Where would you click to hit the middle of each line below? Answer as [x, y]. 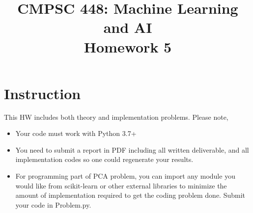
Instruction [42, 93]
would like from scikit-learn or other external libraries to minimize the [121, 185]
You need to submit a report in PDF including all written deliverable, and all [132, 149]
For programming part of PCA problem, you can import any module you [125, 176]
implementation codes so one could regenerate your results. [104, 159]
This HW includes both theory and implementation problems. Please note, [116, 117]
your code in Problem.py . [53, 204]
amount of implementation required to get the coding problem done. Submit [130, 195]
